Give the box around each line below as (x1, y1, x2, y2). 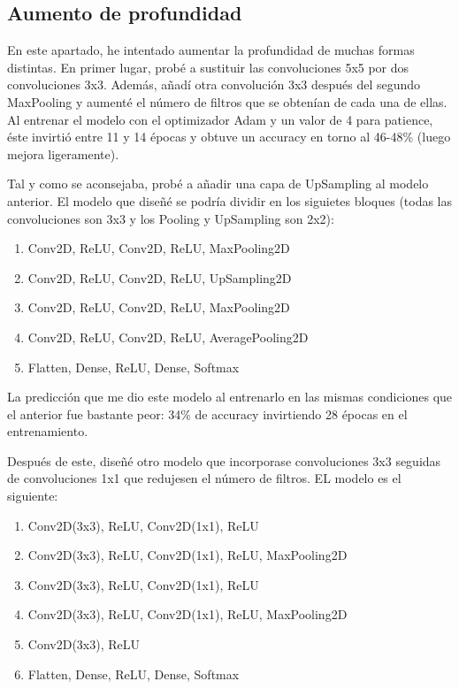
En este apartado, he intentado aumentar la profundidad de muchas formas (7, 41, 415, 59)
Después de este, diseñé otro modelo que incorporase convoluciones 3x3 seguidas (7, 451, 441, 470)
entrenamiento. (7, 422, 88, 440)
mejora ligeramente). (7, 144, 119, 163)
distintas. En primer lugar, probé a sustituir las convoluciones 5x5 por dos (7, 57, 409, 76)
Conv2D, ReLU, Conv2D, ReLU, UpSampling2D (27, 268, 292, 287)
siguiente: (7, 486, 58, 505)
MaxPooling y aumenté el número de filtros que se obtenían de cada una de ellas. (7, 92, 448, 111)
